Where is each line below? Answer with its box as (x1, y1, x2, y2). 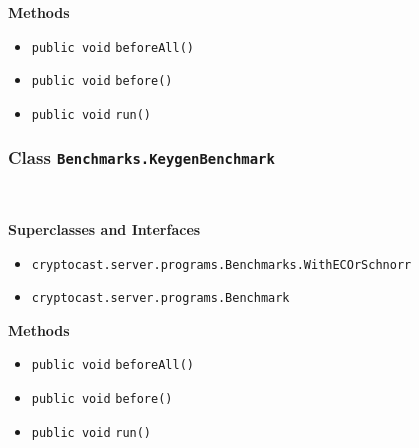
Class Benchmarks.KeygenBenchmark (8, 145, 275, 170)
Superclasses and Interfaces (8, 218, 201, 239)
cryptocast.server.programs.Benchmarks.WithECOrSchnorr (31, 257, 412, 272)
